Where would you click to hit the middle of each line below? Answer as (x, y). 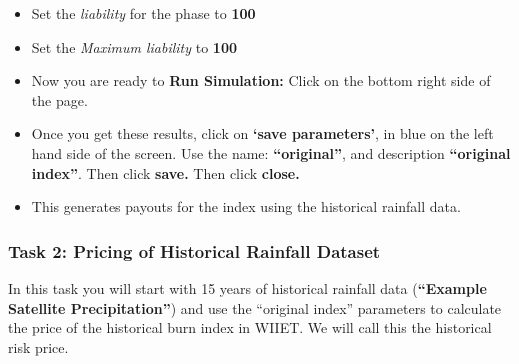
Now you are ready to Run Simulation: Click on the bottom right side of (261, 80)
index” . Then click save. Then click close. (165, 172)
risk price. (38, 346)
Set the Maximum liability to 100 (134, 46)
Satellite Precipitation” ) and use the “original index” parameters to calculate (255, 307)
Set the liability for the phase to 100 (143, 13)
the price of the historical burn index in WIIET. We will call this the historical (250, 327)
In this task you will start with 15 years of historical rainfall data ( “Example (247, 287)
